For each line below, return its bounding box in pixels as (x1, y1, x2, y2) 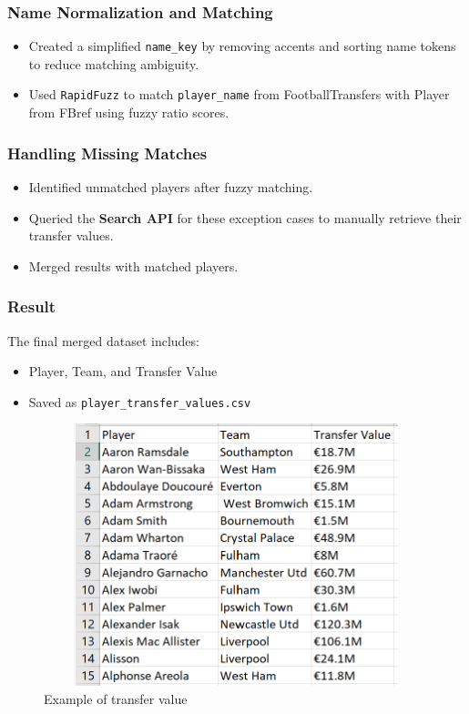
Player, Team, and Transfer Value (28, 362, 218, 381)
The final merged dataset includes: (7, 331, 199, 350)
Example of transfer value (44, 688, 188, 708)
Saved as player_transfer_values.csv (28, 392, 251, 411)
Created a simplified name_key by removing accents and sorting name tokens (28, 36, 456, 56)
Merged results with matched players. (28, 256, 239, 275)
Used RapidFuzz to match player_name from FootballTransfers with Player (28, 85, 450, 104)
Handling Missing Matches (7, 141, 208, 164)
